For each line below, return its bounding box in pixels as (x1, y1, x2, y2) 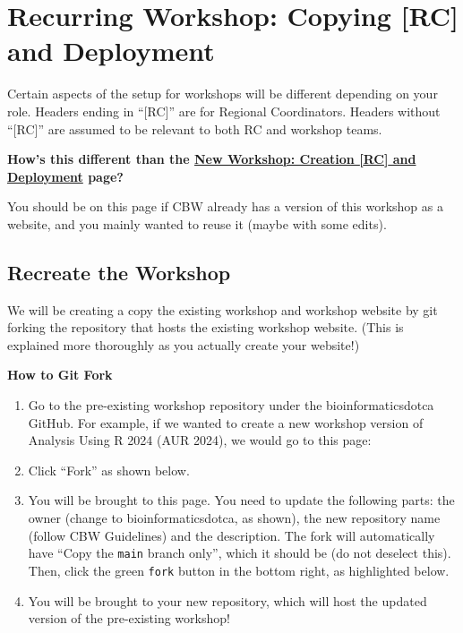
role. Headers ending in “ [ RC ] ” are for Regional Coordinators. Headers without (7, 101, 441, 120)
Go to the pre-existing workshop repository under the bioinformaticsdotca (28, 396, 434, 415)
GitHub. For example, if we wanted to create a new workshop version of (28, 413, 424, 432)
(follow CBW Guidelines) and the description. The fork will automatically (28, 526, 435, 544)
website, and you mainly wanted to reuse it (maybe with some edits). (7, 214, 387, 233)
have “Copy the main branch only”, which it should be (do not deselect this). (28, 543, 451, 562)
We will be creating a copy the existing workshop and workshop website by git (7, 300, 438, 319)
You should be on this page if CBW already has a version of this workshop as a (7, 197, 443, 216)
